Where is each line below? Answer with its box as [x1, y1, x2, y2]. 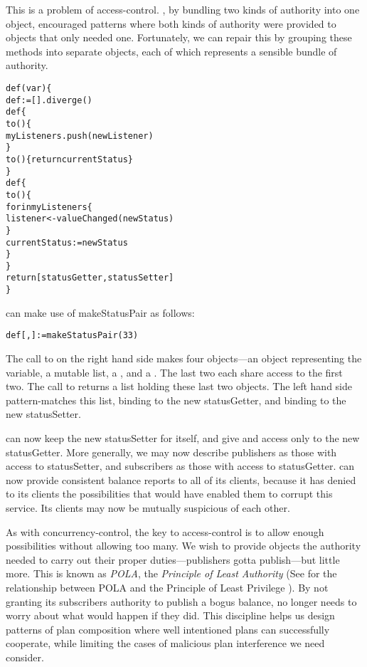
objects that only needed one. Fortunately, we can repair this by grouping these [6, 30, 352, 45]
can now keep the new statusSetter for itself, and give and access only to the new [6, 431, 360, 445]
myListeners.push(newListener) [6, 130, 154, 141]
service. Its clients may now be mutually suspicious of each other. [6, 500, 290, 515]
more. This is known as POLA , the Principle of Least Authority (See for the [6, 566, 337, 581]
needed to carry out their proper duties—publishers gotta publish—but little [6, 552, 340, 567]
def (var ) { [6, 83, 52, 93]
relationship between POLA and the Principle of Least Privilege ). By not [6, 579, 329, 594]
